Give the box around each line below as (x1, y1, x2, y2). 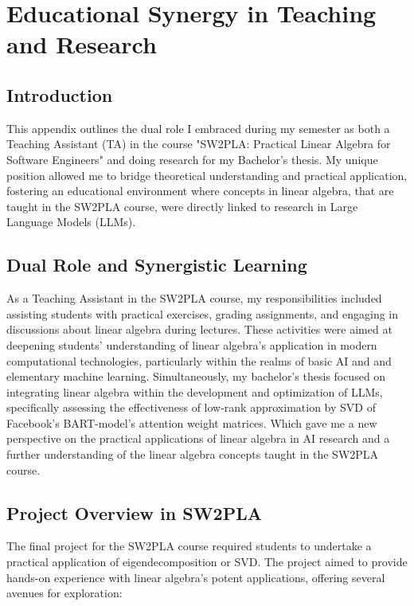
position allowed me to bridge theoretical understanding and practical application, (6, 166, 408, 183)
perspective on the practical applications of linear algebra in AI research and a (6, 430, 390, 447)
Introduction (6, 82, 113, 107)
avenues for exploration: (6, 584, 123, 601)
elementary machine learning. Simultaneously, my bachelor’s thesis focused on (6, 368, 386, 385)
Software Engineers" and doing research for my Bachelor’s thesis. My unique (6, 151, 378, 167)
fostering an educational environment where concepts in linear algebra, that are (6, 182, 394, 199)
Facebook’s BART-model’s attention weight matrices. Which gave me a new (6, 414, 377, 431)
